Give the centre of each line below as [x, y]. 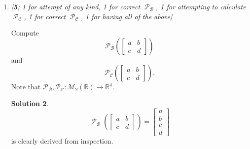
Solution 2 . [30, 103]
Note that [26, 87]
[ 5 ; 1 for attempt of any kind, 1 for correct [76, 6]
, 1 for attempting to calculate [201, 6]
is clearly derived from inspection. [62, 140]
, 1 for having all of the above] [126, 16]
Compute [25, 33]
